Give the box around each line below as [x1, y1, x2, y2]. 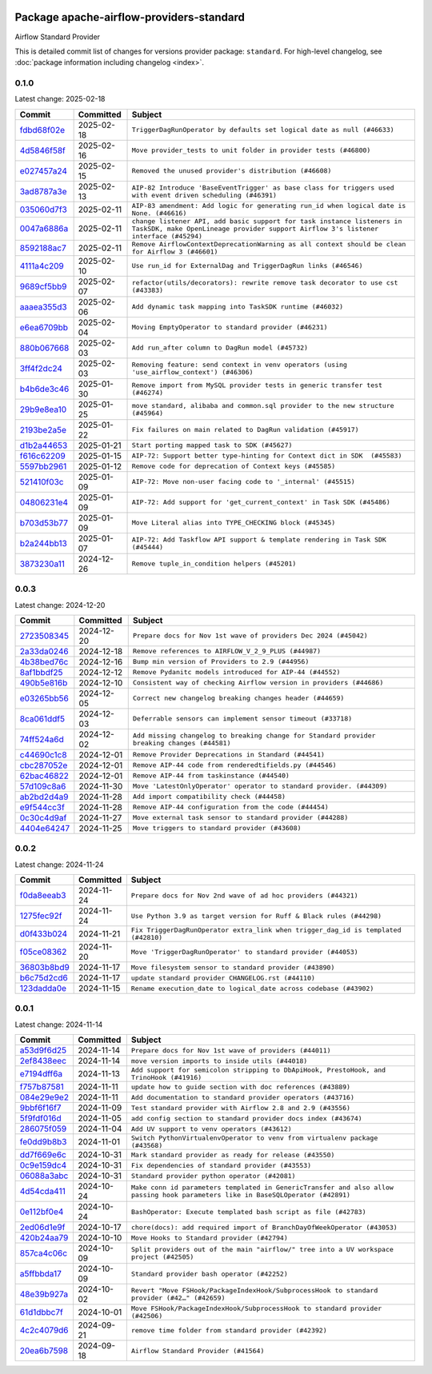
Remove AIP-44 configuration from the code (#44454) [132, 803, 330, 812]
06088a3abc [19, 1170, 69, 1181]
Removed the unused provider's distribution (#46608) [131, 166, 332, 175]
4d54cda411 [19, 1186, 66, 1197]
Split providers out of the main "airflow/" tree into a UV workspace [130, 1245, 394, 1254]
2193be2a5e [19, 424, 67, 435]
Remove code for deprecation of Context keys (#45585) [131, 462, 336, 471]
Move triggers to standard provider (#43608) [132, 824, 302, 833]
